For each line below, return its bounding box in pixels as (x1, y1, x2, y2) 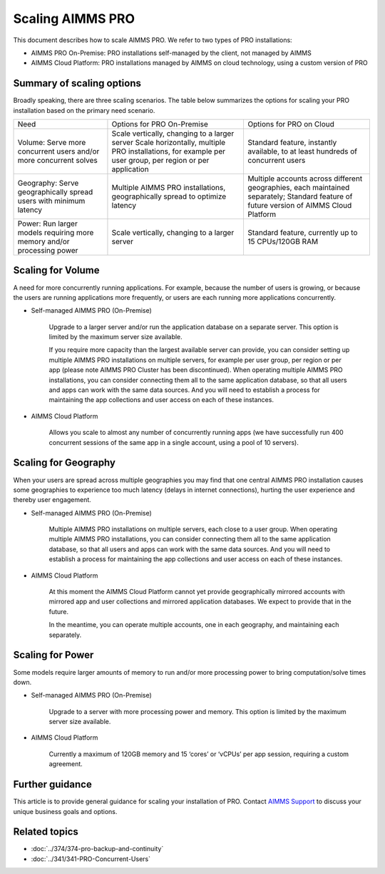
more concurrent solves (17, 156, 98, 166)
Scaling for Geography (13, 457, 115, 469)
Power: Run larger (17, 218, 78, 228)
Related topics (13, 825, 78, 838)
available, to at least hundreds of (247, 146, 358, 156)
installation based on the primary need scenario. (13, 106, 155, 114)
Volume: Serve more (17, 138, 86, 148)
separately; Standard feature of (247, 191, 353, 201)
